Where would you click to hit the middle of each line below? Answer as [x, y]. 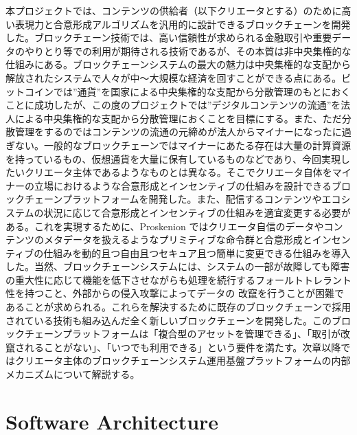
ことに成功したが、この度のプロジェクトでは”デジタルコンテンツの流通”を [173, 105]
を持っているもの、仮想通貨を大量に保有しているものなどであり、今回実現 [173, 158]
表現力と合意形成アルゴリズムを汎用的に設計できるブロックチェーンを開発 [183, 24]
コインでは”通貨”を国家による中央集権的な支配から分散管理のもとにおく [187, 91]
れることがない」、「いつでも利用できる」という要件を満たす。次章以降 [183, 347]
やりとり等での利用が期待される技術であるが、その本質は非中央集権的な [188, 51]
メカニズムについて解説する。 [73, 374]
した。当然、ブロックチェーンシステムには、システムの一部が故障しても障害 [178, 266]
